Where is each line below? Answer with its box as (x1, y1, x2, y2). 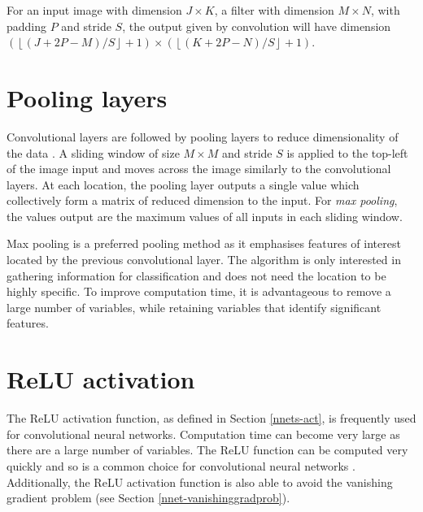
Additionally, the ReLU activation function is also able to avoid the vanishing (7, 473, 393, 490)
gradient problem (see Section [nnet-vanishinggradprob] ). (7, 489, 290, 506)
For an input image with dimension (7, 2, 182, 18)
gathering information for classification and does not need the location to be (7, 267, 386, 284)
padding (7, 17, 47, 34)
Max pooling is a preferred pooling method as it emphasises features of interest (7, 235, 401, 252)
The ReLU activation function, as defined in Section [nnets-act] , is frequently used (7, 410, 416, 427)
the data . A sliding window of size (7, 144, 180, 161)
